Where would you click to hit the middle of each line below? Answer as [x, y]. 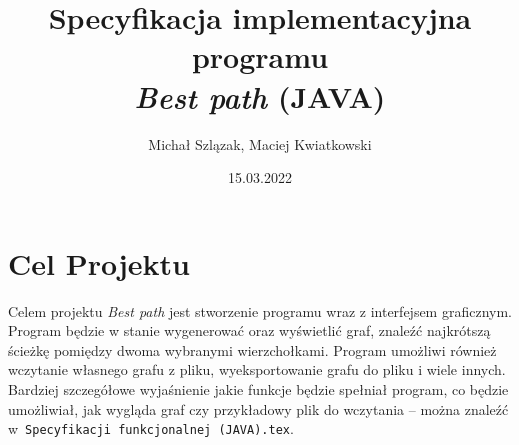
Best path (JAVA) [260, 96]
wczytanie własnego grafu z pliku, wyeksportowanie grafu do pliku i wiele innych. [257, 369]
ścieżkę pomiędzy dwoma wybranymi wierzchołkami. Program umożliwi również [252, 349]
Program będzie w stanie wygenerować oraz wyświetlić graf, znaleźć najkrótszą [249, 330]
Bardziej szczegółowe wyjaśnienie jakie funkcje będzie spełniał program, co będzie [258, 389]
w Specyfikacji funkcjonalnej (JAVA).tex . [151, 428]
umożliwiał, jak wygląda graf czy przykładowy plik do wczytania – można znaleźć [258, 408]
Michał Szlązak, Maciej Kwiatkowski [260, 143]
